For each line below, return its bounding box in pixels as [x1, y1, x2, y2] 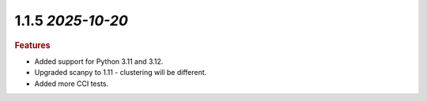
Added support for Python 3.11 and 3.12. [34, 56, 164, 66]
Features [14, 39, 51, 50]
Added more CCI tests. [34, 79, 109, 88]
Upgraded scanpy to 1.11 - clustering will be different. [34, 68, 207, 77]
